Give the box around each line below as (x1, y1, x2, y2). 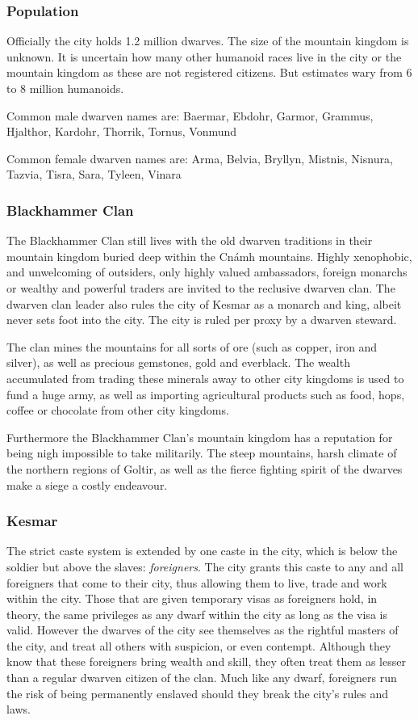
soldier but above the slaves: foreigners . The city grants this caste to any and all (6, 558, 403, 575)
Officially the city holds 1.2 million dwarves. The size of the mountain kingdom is (6, 32, 409, 49)
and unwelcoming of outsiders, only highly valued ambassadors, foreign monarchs (6, 263, 408, 280)
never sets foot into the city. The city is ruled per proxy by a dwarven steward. (6, 311, 397, 328)
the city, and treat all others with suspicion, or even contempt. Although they (6, 637, 391, 654)
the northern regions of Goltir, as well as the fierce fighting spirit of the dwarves (6, 460, 403, 477)
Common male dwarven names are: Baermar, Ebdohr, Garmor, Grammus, (6, 107, 374, 124)
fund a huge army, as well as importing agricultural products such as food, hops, (6, 385, 405, 402)
